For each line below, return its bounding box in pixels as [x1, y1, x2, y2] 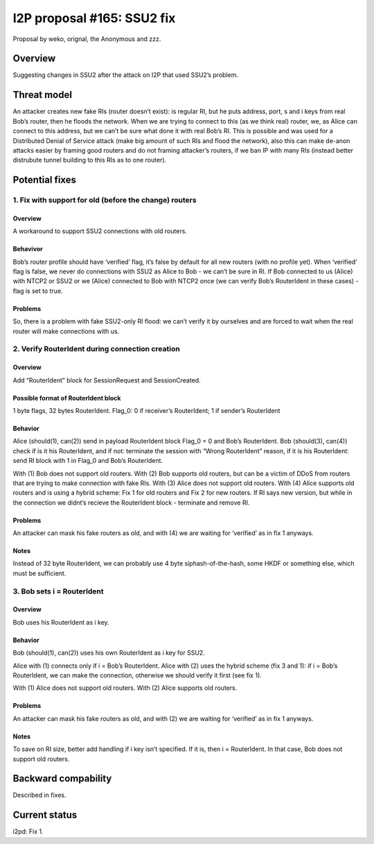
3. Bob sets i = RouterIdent [12, 586, 104, 596]
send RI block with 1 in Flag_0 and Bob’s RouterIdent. [12, 457, 163, 465]
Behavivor [12, 245, 43, 253]
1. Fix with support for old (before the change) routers [12, 195, 197, 205]
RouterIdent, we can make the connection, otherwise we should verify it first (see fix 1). [12, 671, 262, 680]
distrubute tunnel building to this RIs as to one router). [12, 156, 167, 164]
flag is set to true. [12, 287, 63, 295]
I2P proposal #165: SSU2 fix [12, 10, 176, 26]
